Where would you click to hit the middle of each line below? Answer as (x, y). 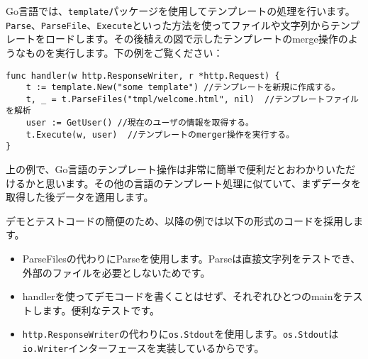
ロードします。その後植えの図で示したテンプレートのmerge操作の (196, 39)
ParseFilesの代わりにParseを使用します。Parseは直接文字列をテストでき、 (191, 259)
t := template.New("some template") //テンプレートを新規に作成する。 (183, 88)
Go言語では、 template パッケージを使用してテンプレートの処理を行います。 (180, 11)
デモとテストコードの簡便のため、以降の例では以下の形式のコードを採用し (179, 220)
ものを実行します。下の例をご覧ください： (124, 52)
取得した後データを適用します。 (80, 197)
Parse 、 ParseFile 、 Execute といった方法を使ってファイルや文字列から (168, 24)
